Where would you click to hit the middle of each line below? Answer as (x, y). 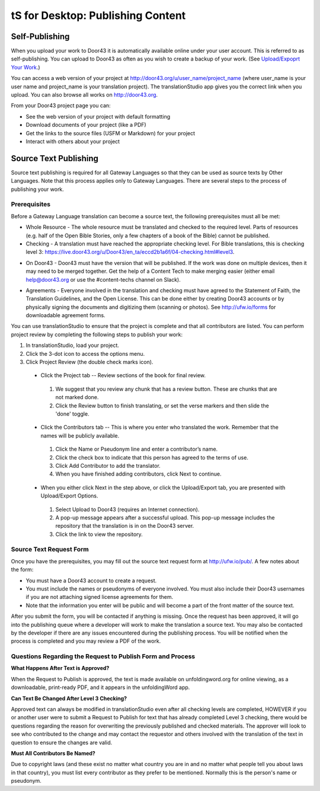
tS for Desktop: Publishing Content (98, 15)
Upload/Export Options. (69, 496)
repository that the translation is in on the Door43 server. (125, 526)
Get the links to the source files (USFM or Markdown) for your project (111, 133)
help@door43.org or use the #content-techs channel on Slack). (103, 279)
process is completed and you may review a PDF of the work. (86, 641)
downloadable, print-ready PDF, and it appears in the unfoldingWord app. (100, 687)
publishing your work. (38, 189)
